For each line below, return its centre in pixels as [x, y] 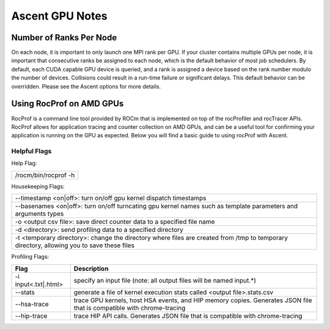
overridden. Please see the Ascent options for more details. [86, 86]
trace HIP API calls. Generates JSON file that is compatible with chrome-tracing [188, 316]
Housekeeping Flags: [38, 186]
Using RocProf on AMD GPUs [68, 104]
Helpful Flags [31, 151]
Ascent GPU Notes [59, 16]
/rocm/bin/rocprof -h [45, 175]
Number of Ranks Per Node [64, 38]
